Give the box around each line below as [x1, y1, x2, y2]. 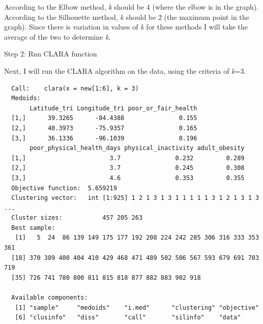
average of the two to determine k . [4, 31, 111, 42]
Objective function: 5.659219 [11, 184, 117, 192]
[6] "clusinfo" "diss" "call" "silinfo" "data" [15, 314, 241, 321]
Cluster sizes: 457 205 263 [11, 214, 143, 222]
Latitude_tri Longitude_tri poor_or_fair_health [30, 104, 197, 112]
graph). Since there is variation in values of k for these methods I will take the [4, 21, 248, 32]
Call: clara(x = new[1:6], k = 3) [11, 84, 139, 92]
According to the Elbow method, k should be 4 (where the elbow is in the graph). [4, 2, 259, 12]
